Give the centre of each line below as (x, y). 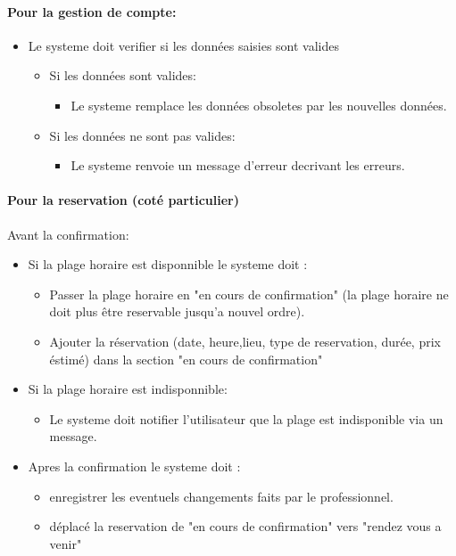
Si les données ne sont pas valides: (142, 135)
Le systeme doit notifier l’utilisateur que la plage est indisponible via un (246, 418)
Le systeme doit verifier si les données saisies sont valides (184, 45)
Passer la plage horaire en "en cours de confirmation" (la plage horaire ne (249, 294)
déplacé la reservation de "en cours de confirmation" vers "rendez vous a (245, 526)
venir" (66, 543)
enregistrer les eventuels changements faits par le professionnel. (221, 496)
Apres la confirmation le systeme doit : (134, 466)
